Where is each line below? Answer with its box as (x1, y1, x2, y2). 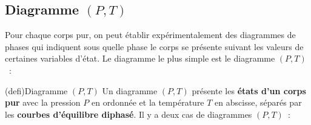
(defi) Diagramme (5, 84, 68, 97)
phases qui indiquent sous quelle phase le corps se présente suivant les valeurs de (5, 40, 304, 53)
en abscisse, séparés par (215, 96, 302, 109)
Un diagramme (102, 84, 158, 97)
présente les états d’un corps (192, 84, 306, 97)
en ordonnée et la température (91, 96, 204, 109)
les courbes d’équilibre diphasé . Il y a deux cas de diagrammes (5, 107, 252, 120)
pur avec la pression (5, 96, 81, 109)
